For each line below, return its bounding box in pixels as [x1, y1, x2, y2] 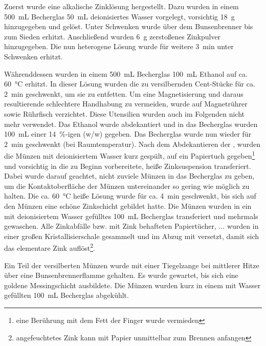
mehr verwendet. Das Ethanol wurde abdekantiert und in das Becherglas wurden [4, 118, 258, 129]
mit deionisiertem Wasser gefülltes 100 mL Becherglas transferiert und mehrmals [4, 210, 258, 221]
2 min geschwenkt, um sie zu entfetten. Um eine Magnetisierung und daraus [4, 88, 243, 99]
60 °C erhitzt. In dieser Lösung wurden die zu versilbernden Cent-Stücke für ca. [4, 78, 255, 89]
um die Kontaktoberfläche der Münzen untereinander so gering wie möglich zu [4, 180, 250, 191]
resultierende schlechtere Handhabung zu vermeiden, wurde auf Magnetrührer [4, 98, 248, 109]
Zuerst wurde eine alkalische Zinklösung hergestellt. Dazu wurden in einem [4, 1, 239, 11]
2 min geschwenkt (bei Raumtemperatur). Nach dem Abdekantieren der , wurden [4, 138, 260, 149]
